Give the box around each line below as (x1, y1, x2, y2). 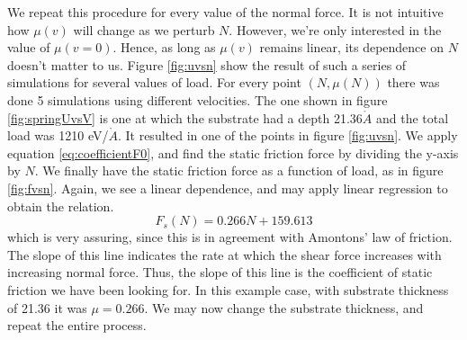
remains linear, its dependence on (259, 38, 444, 57)
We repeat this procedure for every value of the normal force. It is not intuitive (7, 3, 444, 21)
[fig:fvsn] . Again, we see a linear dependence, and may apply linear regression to (7, 178, 448, 197)
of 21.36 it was (7, 298, 87, 317)
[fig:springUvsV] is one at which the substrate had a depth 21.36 (7, 108, 363, 127)
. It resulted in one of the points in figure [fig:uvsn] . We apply (117, 126, 458, 145)
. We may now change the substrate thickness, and (144, 298, 424, 317)
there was (387, 73, 440, 92)
